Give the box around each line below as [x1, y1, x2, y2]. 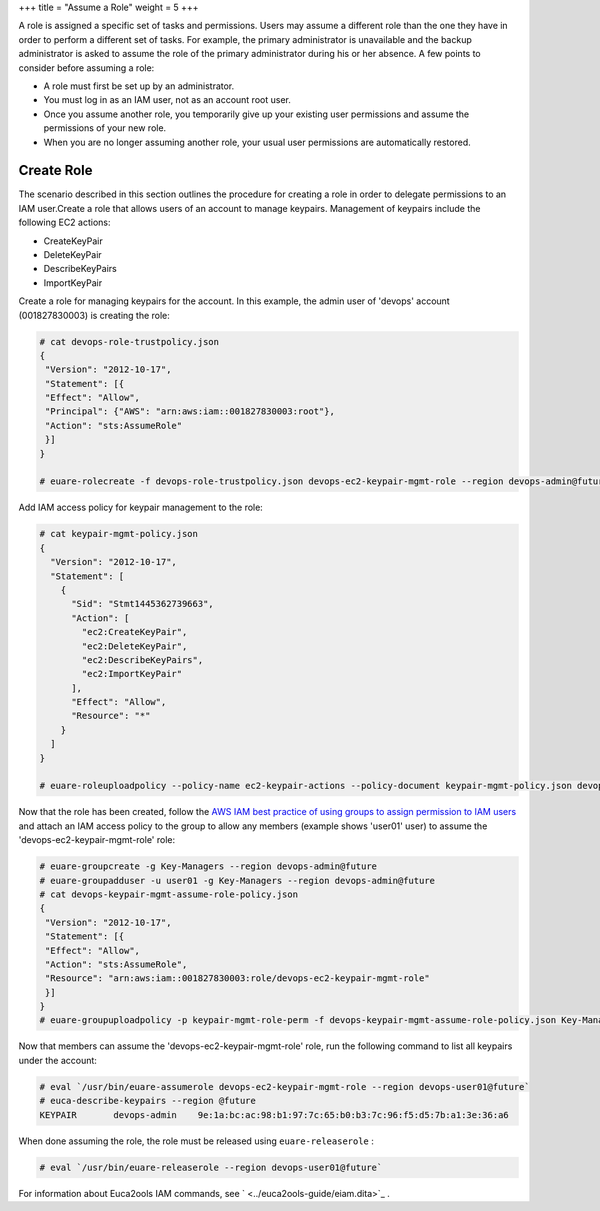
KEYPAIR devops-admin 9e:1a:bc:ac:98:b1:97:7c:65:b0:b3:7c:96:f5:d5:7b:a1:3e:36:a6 [39, 1109, 509, 1120]
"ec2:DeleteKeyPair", [81, 640, 188, 652]
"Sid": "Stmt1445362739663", [71, 598, 214, 610]
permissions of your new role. [43, 122, 167, 134]
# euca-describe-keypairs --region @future [39, 1095, 257, 1107]
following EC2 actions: [18, 216, 111, 229]
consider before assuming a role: [18, 61, 155, 74]
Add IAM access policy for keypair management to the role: [18, 501, 264, 514]
